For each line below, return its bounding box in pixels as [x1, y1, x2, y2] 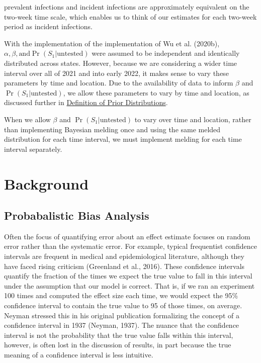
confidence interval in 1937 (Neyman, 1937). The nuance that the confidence [4, 320, 239, 330]
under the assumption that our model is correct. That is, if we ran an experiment [4, 280, 255, 291]
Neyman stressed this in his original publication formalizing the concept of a [4, 310, 239, 320]
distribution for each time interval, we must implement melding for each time [4, 134, 242, 144]
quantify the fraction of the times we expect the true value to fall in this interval [4, 270, 252, 281]
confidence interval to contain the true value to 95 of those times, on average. [4, 300, 242, 311]
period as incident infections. [4, 21, 93, 32]
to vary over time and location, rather [134, 114, 251, 124]
